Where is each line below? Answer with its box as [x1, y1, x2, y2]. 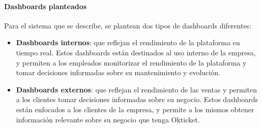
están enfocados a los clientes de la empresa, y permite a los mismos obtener [16, 104, 254, 114]
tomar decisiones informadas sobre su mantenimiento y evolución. [16, 67, 220, 78]
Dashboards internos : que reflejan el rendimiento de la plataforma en [16, 37, 240, 48]
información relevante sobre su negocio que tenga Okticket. [16, 114, 200, 124]
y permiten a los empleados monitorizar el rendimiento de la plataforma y [16, 57, 247, 68]
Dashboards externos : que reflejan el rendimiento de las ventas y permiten [16, 84, 257, 94]
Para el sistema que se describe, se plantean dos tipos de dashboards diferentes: [4, 20, 252, 30]
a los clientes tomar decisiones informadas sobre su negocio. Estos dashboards [16, 94, 258, 105]
